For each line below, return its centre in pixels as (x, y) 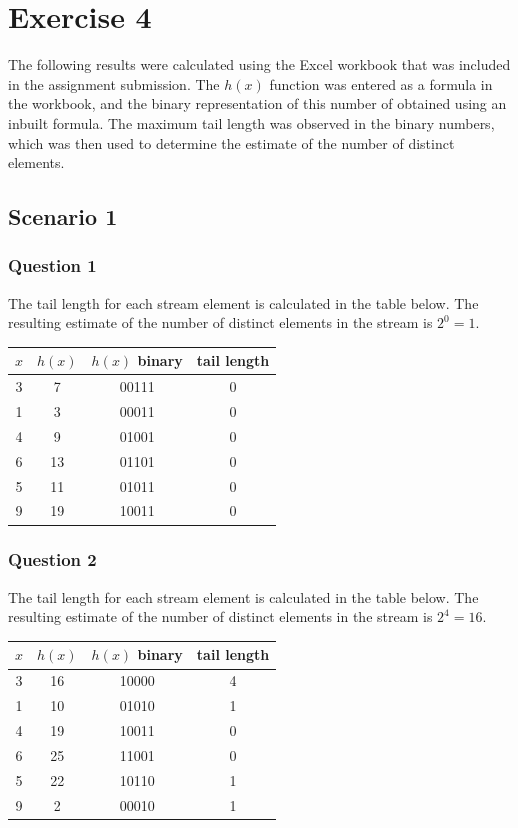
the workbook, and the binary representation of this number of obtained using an (257, 103)
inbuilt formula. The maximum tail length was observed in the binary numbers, (251, 122)
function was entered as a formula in (381, 83)
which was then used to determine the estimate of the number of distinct (231, 142)
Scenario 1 (63, 216)
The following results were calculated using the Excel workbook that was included (259, 64)
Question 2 (52, 559)
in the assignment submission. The (114, 83)
